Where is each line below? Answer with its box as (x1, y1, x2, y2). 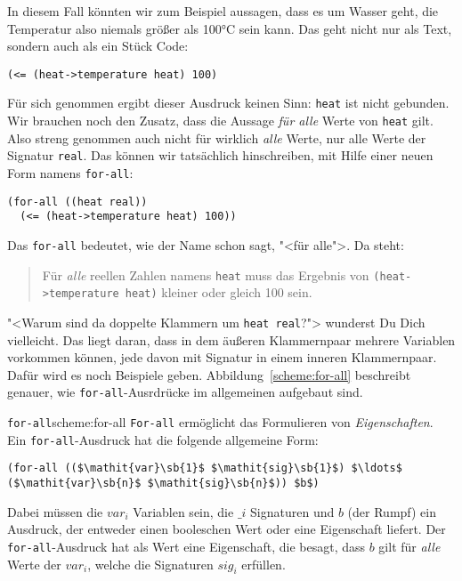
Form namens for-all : (7, 164, 134, 182)
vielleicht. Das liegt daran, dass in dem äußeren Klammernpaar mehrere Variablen (7, 330, 456, 349)
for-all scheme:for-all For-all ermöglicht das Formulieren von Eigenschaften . (7, 413, 434, 432)
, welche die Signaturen (87, 554, 214, 573)
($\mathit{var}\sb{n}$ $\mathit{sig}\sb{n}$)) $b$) (7, 477, 320, 489)
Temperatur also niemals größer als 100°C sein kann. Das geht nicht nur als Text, (7, 19, 452, 37)
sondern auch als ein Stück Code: (7, 36, 189, 55)
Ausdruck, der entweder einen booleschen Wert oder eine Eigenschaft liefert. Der (7, 520, 446, 538)
